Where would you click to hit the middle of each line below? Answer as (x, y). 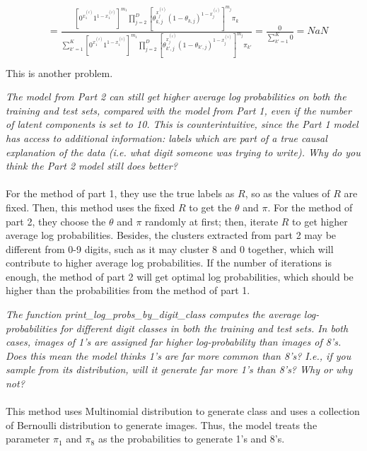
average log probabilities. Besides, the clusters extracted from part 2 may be (171, 235)
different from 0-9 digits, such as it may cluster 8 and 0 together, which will (170, 248)
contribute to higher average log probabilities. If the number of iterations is (169, 263)
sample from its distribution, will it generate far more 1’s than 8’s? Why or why (179, 369)
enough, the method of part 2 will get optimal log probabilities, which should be (180, 276)
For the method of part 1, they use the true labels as (120, 193)
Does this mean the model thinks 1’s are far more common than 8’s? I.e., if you (179, 355)
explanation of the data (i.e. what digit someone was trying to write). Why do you (183, 152)
